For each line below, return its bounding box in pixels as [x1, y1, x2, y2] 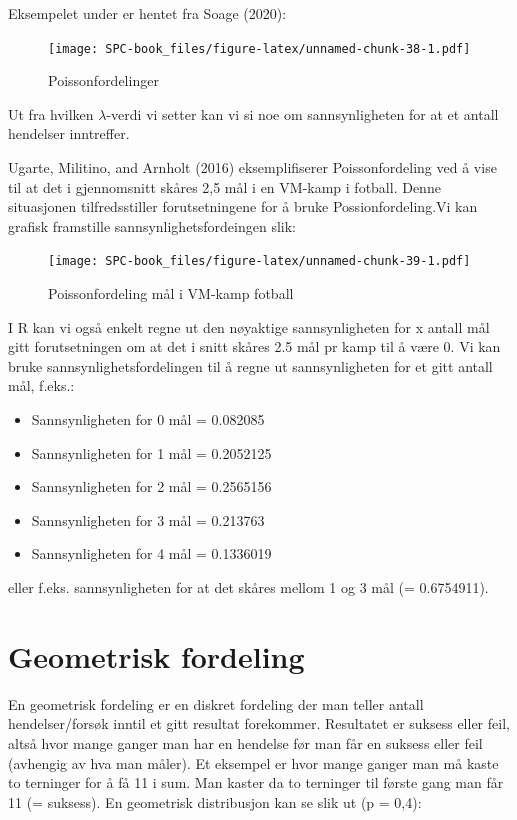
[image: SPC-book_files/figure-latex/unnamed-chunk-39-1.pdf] [48, 254, 471, 269]
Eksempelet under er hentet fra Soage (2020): [8, 3, 287, 23]
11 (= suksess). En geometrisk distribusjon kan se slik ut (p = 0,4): [8, 791, 422, 812]
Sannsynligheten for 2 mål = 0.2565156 [31, 476, 272, 497]
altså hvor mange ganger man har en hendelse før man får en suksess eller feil [8, 732, 483, 753]
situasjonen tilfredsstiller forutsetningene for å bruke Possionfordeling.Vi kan [8, 196, 478, 217]
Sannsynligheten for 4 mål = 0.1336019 [31, 543, 272, 564]
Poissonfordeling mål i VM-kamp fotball [48, 283, 294, 304]
